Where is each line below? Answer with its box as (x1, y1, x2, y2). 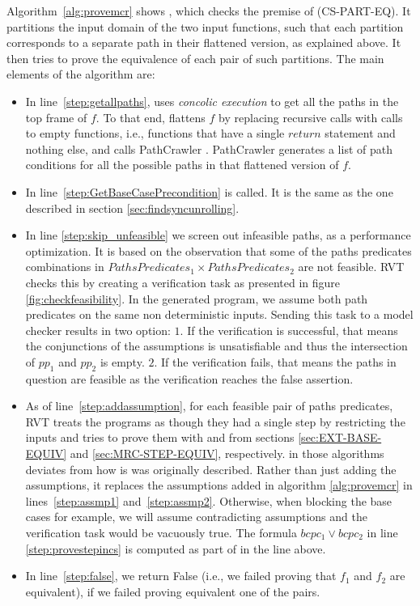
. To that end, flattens (95, 108, 206, 125)
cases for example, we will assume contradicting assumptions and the (25, 508, 367, 525)
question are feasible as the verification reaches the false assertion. (25, 370, 354, 387)
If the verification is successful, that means (187, 321, 398, 338)
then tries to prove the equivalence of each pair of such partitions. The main (6, 49, 384, 66)
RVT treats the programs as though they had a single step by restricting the (25, 413, 405, 430)
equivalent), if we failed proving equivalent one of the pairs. (25, 583, 320, 600)
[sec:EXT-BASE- (298, 429, 382, 446)
